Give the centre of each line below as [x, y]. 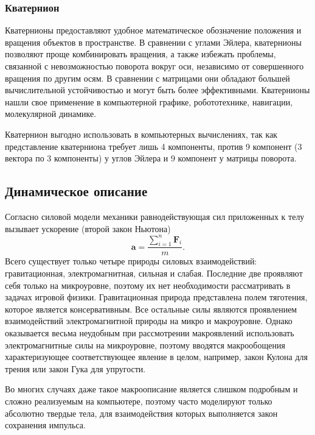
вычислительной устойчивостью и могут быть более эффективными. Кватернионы [157, 90]
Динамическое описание [76, 191]
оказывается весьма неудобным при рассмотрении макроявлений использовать [150, 333]
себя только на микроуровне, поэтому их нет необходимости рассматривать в [148, 285]
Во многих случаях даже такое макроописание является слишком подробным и [151, 389]
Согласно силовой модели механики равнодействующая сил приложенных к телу [155, 216]
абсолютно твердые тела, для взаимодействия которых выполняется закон [141, 413]
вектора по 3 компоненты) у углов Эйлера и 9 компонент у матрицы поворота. [151, 158]
